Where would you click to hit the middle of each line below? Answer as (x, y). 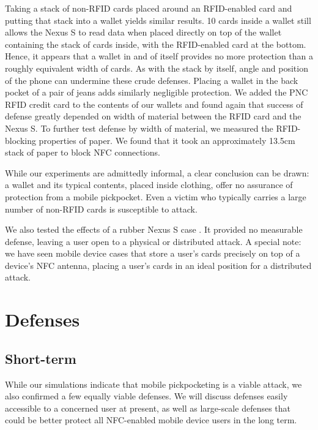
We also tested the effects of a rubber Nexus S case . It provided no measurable (154, 229)
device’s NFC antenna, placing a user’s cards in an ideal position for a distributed (158, 265)
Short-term (41, 358)
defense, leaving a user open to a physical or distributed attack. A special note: (153, 241)
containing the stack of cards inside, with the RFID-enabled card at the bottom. (156, 44)
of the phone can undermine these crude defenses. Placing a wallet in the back (152, 80)
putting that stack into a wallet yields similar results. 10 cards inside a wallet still (158, 20)
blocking (20, 140)
